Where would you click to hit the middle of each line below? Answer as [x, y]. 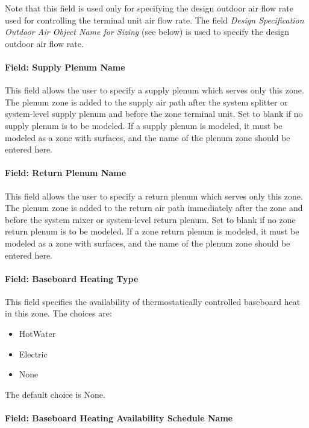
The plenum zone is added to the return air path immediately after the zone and [154, 208]
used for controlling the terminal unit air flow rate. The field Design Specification [154, 20]
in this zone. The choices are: [58, 313]
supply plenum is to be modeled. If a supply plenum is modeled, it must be [144, 125]
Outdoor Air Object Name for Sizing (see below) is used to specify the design [147, 32]
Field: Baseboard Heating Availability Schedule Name [119, 418]
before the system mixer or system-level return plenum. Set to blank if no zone [150, 219]
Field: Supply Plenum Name [65, 67]
